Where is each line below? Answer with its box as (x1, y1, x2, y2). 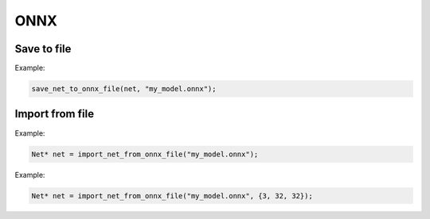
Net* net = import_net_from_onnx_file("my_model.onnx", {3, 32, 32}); (31, 191, 314, 200)
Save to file (14, 42, 72, 56)
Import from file (14, 107, 95, 121)
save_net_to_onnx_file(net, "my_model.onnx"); (31, 84, 217, 94)
